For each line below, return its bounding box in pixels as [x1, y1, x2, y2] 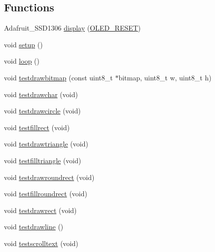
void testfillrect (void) [4, 122, 70, 132]
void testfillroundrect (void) [4, 188, 87, 199]
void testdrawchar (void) [4, 89, 78, 99]
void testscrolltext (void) [4, 238, 78, 248]
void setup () [4, 39, 43, 49]
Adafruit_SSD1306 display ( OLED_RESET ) [4, 23, 141, 33]
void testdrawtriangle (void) [4, 139, 88, 149]
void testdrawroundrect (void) [4, 172, 95, 182]
